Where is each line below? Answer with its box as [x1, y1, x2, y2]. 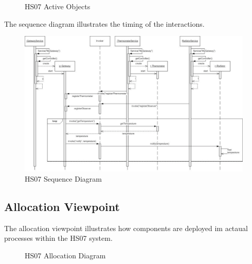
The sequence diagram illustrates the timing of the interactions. [4, 18, 205, 29]
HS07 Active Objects [25, 1, 91, 11]
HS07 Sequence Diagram [25, 173, 102, 184]
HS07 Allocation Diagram [25, 250, 106, 260]
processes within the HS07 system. [4, 233, 113, 243]
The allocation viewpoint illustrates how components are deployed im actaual [4, 222, 248, 233]
